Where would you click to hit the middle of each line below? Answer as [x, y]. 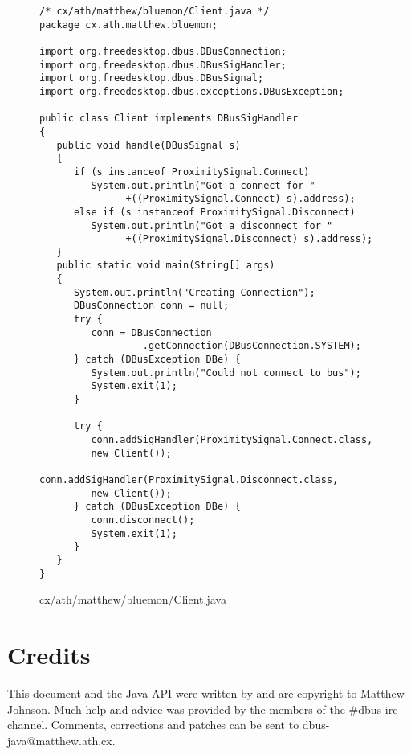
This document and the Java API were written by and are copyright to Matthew [206, 693]
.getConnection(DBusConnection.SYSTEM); [252, 346]
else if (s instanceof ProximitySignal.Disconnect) [214, 212]
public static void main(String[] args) [166, 266]
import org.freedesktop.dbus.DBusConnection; [163, 51]
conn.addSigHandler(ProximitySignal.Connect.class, [232, 440]
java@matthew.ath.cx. [61, 740]
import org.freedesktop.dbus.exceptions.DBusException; [192, 91]
